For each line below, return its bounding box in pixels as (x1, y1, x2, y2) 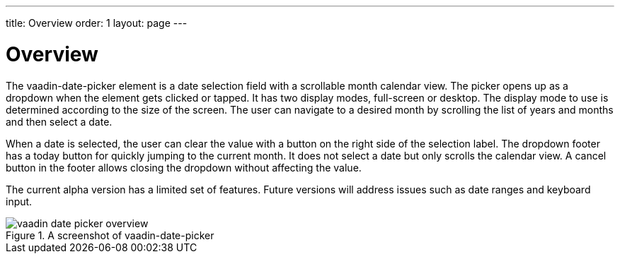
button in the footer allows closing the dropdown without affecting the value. (6, 161, 362, 174)
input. (6, 195, 33, 207)
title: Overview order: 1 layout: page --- (6, 17, 188, 29)
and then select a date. (6, 115, 113, 128)
